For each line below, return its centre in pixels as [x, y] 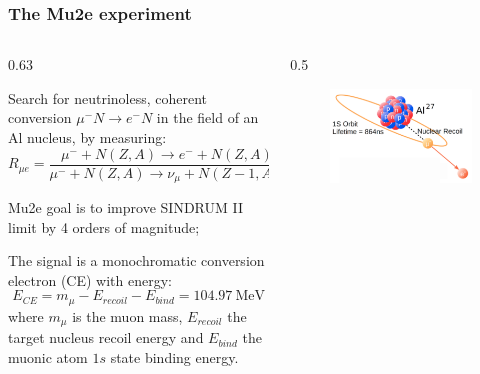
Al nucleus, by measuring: [87, 137]
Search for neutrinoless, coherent [108, 97]
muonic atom [48, 356]
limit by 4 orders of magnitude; [104, 226]
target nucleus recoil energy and [106, 337]
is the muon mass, [127, 315]
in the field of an [207, 117]
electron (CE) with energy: [90, 279]
